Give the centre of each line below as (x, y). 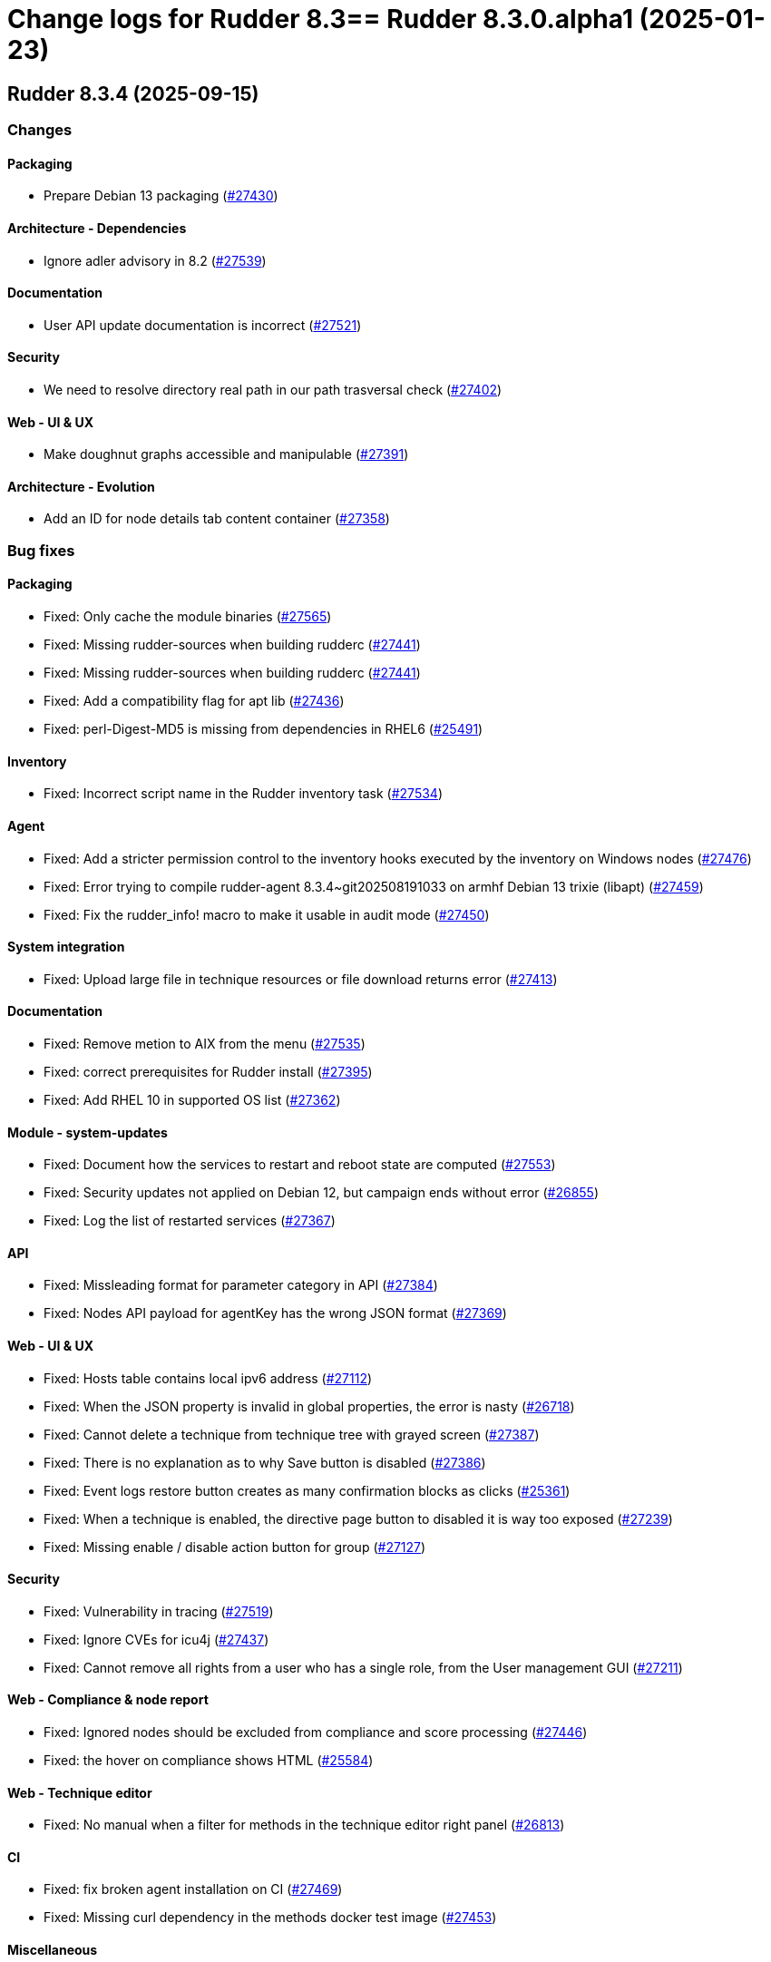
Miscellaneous (53, 1950)
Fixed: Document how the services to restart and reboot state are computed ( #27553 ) (300, 1165)
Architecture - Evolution (81, 486)
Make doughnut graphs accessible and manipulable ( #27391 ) (226, 454)
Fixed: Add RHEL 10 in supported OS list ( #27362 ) (192, 1099)
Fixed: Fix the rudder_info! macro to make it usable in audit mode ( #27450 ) (267, 914)
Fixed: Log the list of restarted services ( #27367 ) (190, 1221)
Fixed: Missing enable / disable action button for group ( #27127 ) (235, 1547)
